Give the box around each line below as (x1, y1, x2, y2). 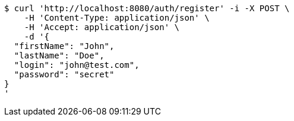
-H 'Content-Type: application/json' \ (24, 13, 210, 22)
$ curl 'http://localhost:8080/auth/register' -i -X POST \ (4, 4, 290, 13)
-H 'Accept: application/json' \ (24, 22, 180, 32)
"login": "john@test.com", (14, 60, 140, 70)
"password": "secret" (14, 70, 115, 79)
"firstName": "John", (14, 41, 115, 51)
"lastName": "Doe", (14, 51, 105, 60)
